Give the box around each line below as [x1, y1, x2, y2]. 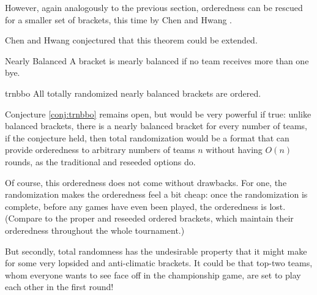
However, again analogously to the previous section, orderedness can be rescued [5, 1, 303, 13]
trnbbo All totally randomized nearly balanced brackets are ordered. [5, 86, 261, 99]
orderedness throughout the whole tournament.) [5, 223, 185, 236]
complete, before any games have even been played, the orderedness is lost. [5, 200, 286, 212]
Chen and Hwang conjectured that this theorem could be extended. [5, 34, 258, 47]
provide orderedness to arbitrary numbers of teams [5, 143, 195, 156]
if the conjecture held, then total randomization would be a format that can [5, 131, 289, 144]
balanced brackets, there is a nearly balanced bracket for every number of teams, [5, 119, 307, 132]
